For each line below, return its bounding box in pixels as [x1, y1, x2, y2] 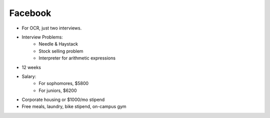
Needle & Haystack [38, 41, 78, 47]
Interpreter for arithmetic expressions [38, 55, 116, 61]
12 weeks [21, 64, 41, 70]
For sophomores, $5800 [38, 80, 89, 86]
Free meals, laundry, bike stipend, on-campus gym [21, 103, 127, 109]
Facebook [9, 7, 51, 18]
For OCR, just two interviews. [21, 25, 82, 31]
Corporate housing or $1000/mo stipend [21, 96, 105, 102]
